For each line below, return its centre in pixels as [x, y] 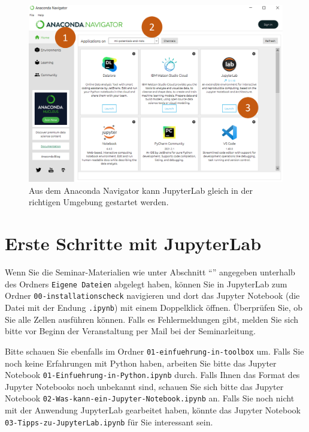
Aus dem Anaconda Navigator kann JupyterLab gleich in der [141, 190]
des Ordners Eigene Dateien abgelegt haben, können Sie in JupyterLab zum [146, 283]
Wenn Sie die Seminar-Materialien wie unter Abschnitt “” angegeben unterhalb [150, 272]
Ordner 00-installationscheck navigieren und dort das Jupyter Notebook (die [152, 295]
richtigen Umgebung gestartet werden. [99, 202]
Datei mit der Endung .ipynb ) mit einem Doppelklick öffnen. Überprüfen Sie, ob [154, 307]
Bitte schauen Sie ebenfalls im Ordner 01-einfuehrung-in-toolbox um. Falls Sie [154, 351]
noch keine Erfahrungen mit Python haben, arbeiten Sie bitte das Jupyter [141, 363]
